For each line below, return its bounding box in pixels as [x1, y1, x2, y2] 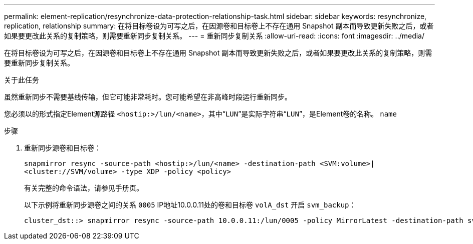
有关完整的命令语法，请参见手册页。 [24, 183, 143, 192]
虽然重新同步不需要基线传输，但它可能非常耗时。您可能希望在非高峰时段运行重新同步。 [4, 92, 292, 101]
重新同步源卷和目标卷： [24, 143, 101, 152]
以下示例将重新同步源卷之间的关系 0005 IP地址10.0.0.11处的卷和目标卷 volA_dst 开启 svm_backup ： [24, 200, 356, 209]
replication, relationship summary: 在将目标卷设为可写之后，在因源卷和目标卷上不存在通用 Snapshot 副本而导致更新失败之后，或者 [4, 21, 434, 30]
